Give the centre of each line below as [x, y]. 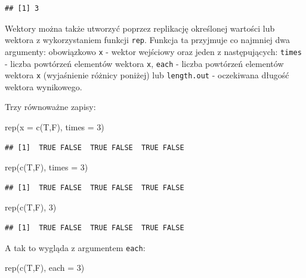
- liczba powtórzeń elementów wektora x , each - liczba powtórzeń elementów [144, 63]
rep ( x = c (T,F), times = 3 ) [55, 127]
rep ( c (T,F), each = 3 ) [45, 268]
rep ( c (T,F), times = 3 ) [47, 167]
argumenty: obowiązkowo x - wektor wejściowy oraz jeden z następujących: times [153, 51]
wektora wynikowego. [44, 86]
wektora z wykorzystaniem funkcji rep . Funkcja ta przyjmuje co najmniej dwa [148, 40]
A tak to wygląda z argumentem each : [75, 247]
